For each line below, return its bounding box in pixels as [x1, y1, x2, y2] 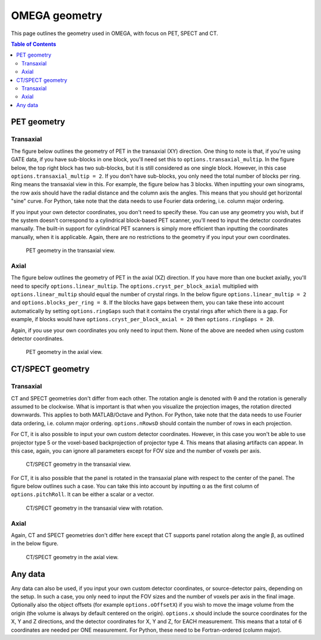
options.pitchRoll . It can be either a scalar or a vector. [11, 491, 155, 498]
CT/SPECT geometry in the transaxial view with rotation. [26, 504, 163, 512]
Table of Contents [11, 40, 56, 48]
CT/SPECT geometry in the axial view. [26, 553, 119, 560]
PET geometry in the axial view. [26, 349, 103, 356]
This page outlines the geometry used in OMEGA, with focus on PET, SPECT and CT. [11, 30, 218, 37]
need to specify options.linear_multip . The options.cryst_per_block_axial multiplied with [11, 283, 259, 290]
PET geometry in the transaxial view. [26, 247, 115, 254]
